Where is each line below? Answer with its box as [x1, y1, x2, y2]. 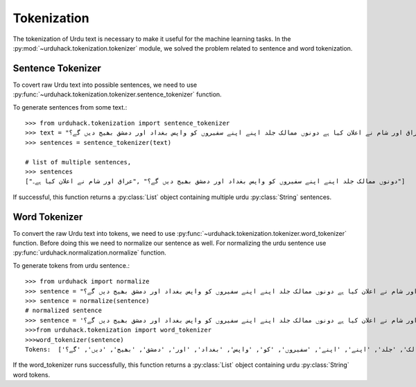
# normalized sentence [25, 307, 103, 315]
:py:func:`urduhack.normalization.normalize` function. [12, 248, 166, 257]
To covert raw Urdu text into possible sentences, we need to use [12, 80, 198, 89]
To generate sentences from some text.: [12, 103, 128, 111]
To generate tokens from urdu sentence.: [12, 261, 130, 270]
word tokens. [12, 370, 51, 379]
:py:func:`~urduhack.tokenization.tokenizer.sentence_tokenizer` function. [12, 90, 222, 98]
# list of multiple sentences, [25, 158, 132, 166]
